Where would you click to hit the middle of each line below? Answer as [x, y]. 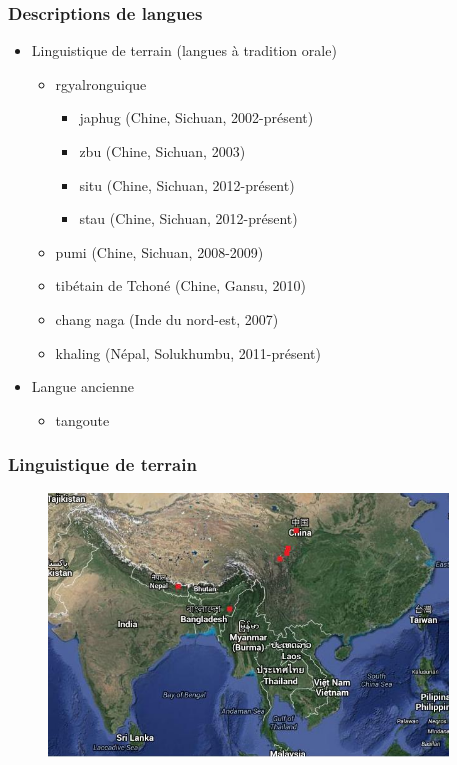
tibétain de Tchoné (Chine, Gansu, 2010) [180, 285]
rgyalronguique [101, 83]
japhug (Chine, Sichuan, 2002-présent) [196, 117]
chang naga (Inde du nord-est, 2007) [167, 318]
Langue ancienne [82, 386]
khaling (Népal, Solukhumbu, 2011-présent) [188, 352]
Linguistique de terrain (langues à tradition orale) [184, 50]
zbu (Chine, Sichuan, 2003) [162, 151]
